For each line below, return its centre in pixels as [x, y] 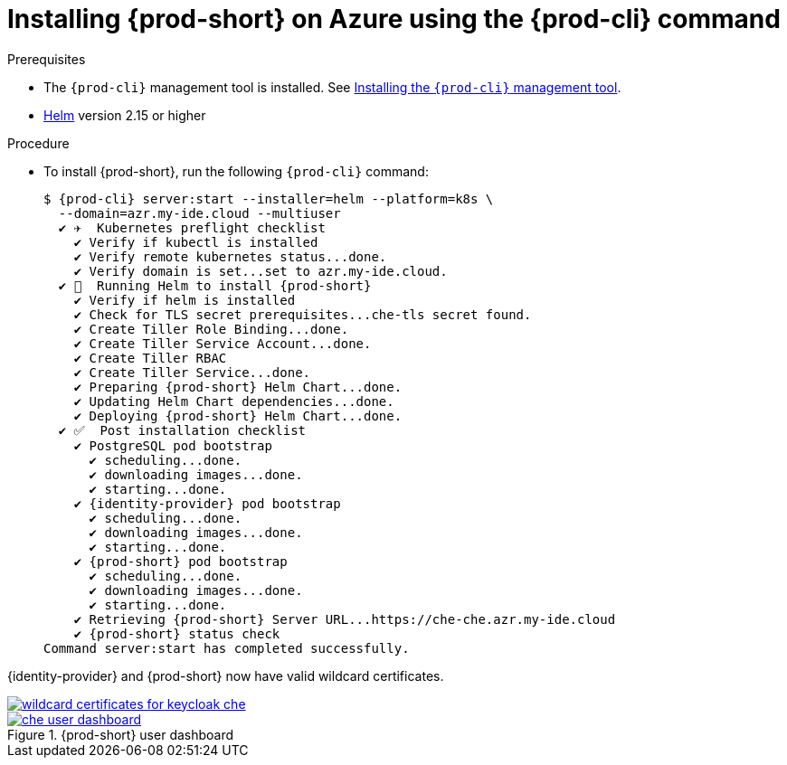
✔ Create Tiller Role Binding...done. [211, 329]
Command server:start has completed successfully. [227, 648]
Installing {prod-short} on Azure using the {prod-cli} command [394, 19]
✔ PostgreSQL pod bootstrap [173, 445]
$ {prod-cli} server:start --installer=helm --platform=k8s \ [269, 198]
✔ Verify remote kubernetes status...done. [230, 256]
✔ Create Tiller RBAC [150, 358]
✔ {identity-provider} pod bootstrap [207, 503]
